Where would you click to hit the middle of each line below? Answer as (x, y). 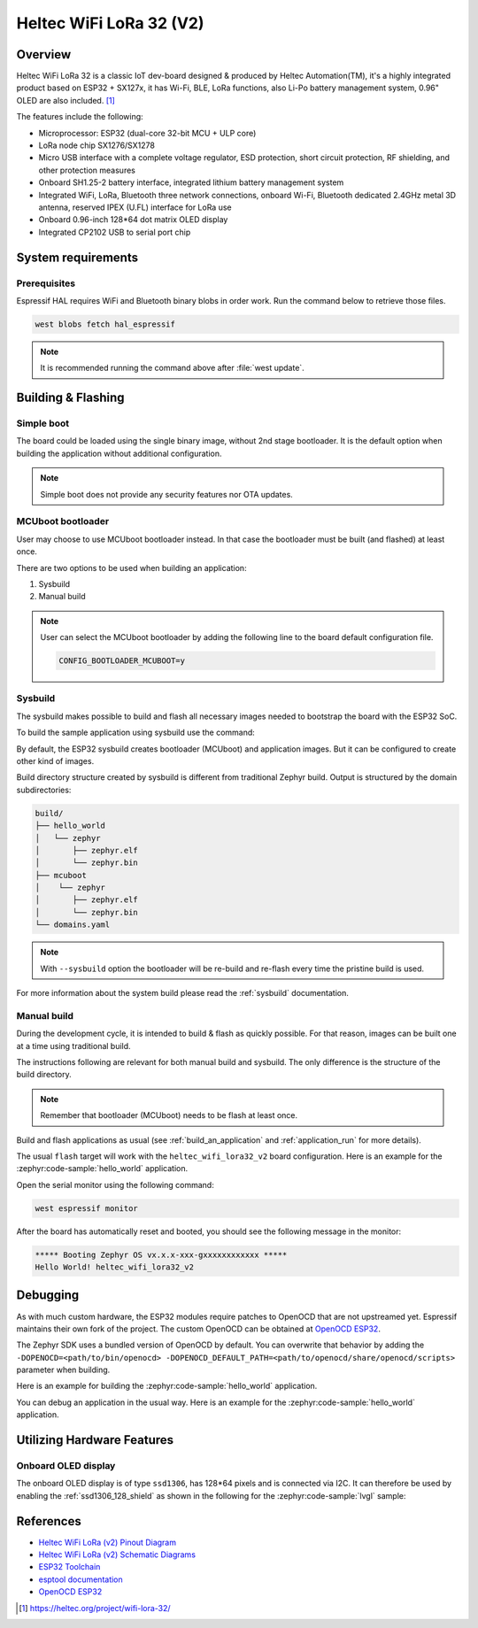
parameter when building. (63, 1370)
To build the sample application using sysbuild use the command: (136, 733)
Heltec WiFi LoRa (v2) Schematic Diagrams (117, 1555)
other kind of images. (55, 760)
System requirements (77, 257)
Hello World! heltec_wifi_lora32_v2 (115, 1267)
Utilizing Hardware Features (95, 1440)
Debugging (48, 1296)
